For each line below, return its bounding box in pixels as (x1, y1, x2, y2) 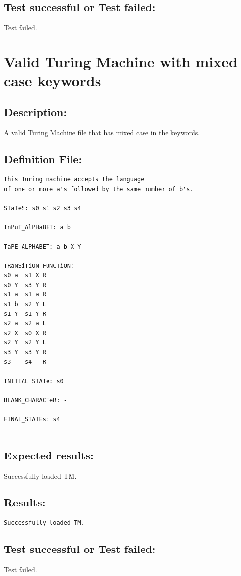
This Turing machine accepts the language (4, 176, 145, 183)
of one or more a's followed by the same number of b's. (4, 185, 193, 192)
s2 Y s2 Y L (4, 339, 46, 346)
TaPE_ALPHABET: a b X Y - (4, 243, 88, 250)
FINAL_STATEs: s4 (4, 416, 60, 423)
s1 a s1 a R (4, 291, 46, 298)
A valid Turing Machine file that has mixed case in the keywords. (4, 127, 200, 137)
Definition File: (4, 151, 82, 166)
